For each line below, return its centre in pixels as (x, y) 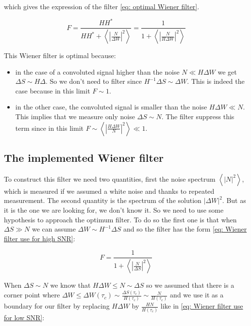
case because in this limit (53, 90)
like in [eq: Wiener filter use (202, 306)
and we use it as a (197, 295)
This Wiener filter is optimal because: (60, 55)
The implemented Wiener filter (84, 157)
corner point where (32, 295)
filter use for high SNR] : (40, 238)
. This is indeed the (216, 81)
